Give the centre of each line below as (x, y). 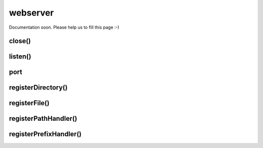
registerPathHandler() (43, 119)
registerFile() (29, 103)
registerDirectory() (38, 88)
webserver (31, 13)
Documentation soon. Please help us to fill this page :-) (64, 27)
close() (20, 41)
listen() (20, 57)
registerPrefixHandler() (45, 134)
